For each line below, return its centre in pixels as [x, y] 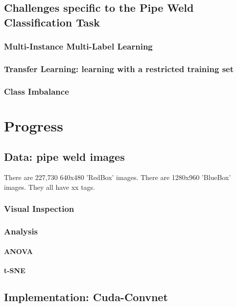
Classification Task [52, 22]
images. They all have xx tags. [50, 187]
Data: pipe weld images [64, 157]
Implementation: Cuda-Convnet [86, 296]
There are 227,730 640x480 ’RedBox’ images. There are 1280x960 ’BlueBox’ [118, 177]
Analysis [21, 231]
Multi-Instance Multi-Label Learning [78, 46]
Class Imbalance [36, 91]
